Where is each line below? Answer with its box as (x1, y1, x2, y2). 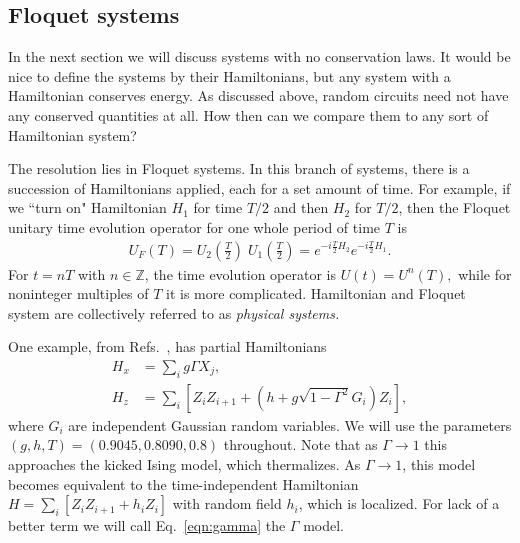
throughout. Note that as (223, 434, 378, 455)
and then (273, 197, 329, 218)
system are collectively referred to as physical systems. (8, 302, 340, 323)
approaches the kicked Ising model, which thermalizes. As (8, 454, 361, 474)
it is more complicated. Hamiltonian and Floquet (166, 283, 466, 304)
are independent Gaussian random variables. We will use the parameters (68, 414, 512, 435)
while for (458, 263, 512, 284)
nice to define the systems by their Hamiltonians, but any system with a (8, 65, 451, 86)
